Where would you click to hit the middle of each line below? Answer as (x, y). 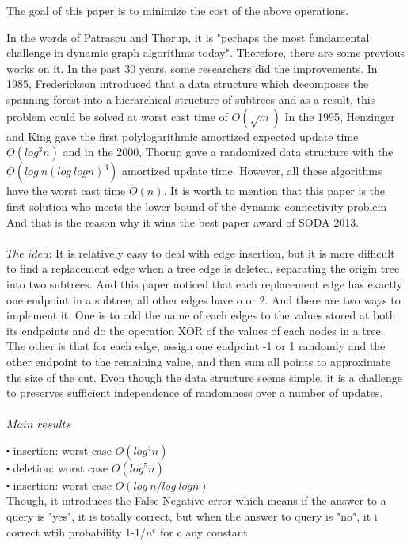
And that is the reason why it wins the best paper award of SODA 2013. (183, 221)
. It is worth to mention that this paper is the (274, 191)
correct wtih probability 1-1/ (76, 531)
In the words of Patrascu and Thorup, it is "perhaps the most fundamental (188, 37)
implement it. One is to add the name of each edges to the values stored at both (201, 315)
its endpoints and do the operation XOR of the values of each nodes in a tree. (195, 330)
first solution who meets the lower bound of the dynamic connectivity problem (197, 206)
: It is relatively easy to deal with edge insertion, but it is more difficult (222, 252)
